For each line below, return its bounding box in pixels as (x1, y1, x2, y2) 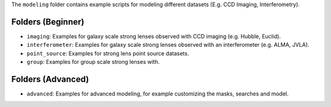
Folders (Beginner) (11, 16, 85, 27)
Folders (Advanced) (11, 74, 89, 85)
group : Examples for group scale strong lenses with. (26, 58, 160, 66)
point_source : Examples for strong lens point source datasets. (26, 49, 189, 57)
